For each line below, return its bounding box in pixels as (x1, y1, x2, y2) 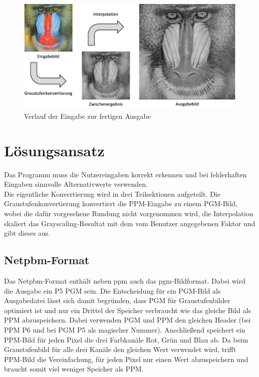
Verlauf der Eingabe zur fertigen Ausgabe (24, 110, 151, 121)
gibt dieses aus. (4, 228, 50, 238)
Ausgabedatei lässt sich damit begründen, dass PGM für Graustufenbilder (4, 295, 231, 306)
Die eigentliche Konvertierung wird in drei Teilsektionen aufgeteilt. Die (4, 188, 221, 199)
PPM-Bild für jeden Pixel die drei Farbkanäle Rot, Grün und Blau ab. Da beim (4, 334, 249, 345)
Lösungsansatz (4, 140, 105, 160)
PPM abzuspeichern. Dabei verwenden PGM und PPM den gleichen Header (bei (4, 315, 251, 325)
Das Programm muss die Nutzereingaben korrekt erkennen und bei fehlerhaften (4, 169, 247, 179)
